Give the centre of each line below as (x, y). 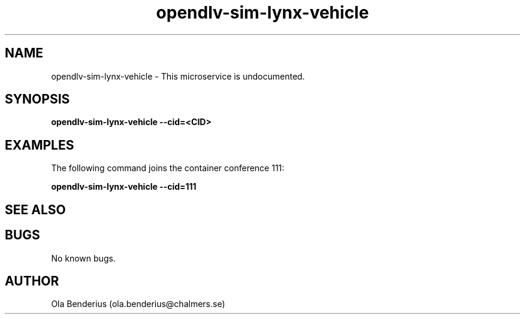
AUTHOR (32, 281)
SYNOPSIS (37, 99)
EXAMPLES (40, 145)
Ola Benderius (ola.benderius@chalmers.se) (138, 304)
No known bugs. (83, 258)
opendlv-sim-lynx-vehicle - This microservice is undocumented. (178, 76)
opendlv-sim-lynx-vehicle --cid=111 (124, 187)
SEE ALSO (35, 209)
